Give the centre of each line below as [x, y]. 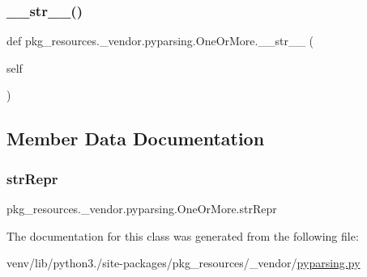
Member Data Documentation [136, 138]
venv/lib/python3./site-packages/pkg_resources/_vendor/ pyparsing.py [183, 263]
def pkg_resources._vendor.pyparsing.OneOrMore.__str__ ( [160, 41]
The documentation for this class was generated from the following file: [183, 235]
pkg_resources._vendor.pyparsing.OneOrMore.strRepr [142, 208]
